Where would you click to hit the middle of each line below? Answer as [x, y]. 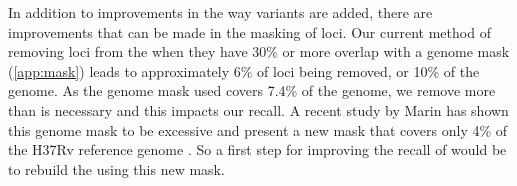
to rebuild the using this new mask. [116, 168]
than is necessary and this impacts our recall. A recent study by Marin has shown [258, 109]
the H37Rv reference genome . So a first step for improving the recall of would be [257, 149]
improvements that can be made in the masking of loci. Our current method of [249, 31]
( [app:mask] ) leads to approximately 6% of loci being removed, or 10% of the [244, 70]
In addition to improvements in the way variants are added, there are [220, 12]
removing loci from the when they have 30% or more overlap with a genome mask [259, 51]
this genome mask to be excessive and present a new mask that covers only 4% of [258, 129]
